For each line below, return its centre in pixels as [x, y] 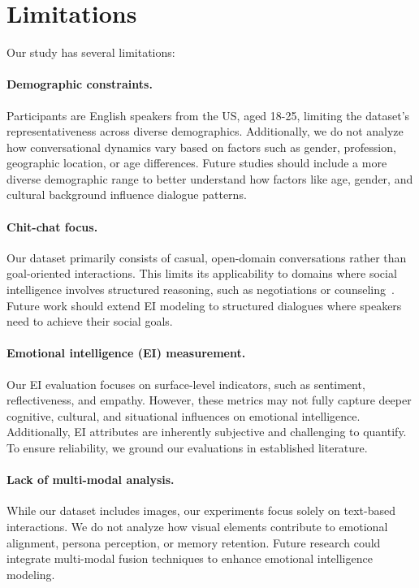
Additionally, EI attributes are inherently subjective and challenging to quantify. [207, 432]
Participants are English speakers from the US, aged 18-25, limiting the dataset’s [208, 115]
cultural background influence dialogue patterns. [127, 195]
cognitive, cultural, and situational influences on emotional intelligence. [184, 415]
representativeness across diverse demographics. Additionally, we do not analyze [205, 131]
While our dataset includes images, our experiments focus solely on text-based [201, 510]
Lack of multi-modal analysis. [91, 480]
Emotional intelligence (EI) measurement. [126, 353]
